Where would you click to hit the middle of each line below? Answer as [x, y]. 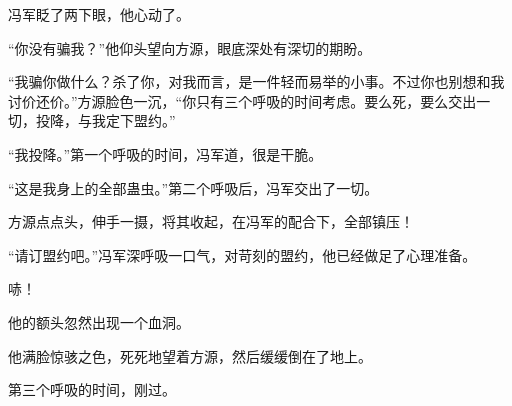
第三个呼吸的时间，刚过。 [92, 389]
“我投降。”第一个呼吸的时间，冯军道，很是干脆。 [165, 153]
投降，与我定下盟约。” [105, 120]
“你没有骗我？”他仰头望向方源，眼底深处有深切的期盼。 [190, 47]
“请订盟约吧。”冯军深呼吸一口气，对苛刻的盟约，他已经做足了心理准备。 [242, 254]
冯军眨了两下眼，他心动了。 [99, 14]
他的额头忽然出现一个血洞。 [99, 321]
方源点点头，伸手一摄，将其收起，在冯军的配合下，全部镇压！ [211, 221]
